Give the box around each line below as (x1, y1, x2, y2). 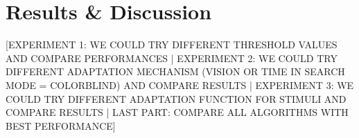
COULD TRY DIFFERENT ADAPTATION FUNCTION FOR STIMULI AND (6, 91, 347, 106)
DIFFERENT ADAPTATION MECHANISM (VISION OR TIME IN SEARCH (6, 64, 345, 79)
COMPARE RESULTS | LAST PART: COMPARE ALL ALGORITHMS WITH (6, 105, 349, 119)
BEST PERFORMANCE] (6, 118, 116, 132)
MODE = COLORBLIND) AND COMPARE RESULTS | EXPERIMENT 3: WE (6, 77, 354, 92)
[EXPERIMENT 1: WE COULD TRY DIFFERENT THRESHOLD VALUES (6, 37, 338, 52)
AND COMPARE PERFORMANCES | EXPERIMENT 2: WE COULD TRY (6, 50, 338, 65)
